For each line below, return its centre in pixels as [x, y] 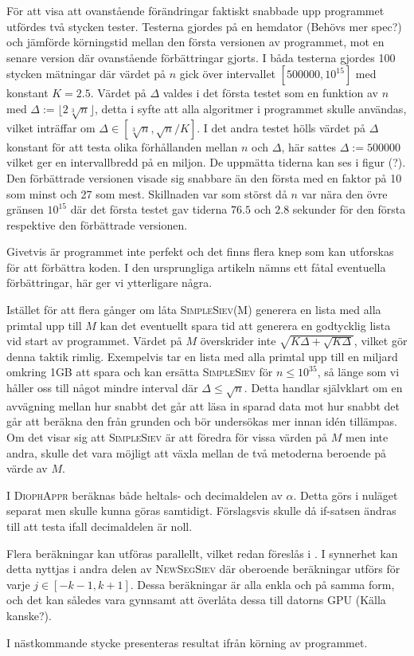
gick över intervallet [228, 74]
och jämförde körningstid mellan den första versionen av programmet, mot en [195, 42]
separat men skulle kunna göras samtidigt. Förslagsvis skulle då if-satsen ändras [201, 511]
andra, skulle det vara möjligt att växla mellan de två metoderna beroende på [197, 452]
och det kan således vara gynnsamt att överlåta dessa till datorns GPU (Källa [196, 600]
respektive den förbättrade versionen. [97, 224]
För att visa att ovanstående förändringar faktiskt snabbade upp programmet [195, 10]
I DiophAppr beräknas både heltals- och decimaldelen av [145, 495]
